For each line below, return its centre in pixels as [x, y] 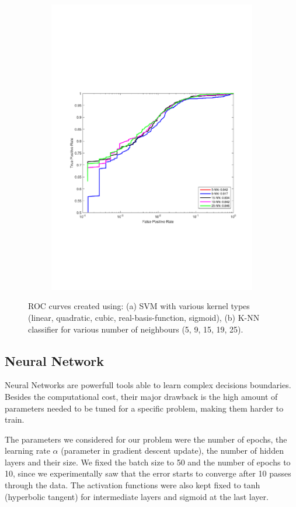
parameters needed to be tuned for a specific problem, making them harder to [144, 408]
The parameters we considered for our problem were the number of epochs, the [146, 439]
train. [15, 419]
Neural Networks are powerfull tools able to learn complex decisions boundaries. [148, 385]
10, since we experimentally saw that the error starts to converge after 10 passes [148, 473]
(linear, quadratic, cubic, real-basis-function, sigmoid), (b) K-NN [144, 317]
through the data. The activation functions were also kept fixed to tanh [133, 485]
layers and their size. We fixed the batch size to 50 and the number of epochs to [148, 462]
